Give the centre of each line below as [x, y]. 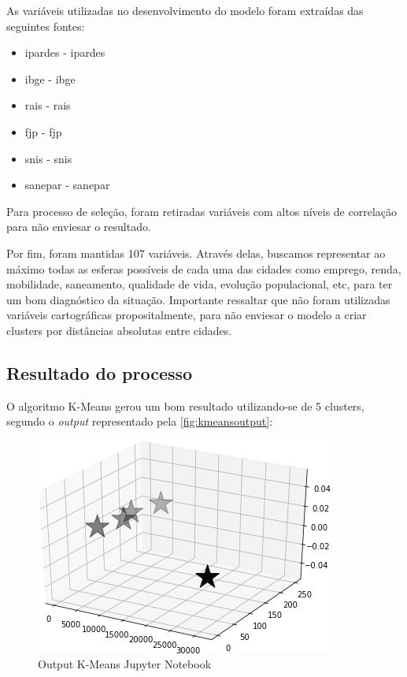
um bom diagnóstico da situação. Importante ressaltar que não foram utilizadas [198, 299]
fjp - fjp [43, 131]
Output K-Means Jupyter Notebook [125, 664]
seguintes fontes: [46, 26]
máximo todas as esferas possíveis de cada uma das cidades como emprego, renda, [204, 268]
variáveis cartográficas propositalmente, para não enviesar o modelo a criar [187, 315]
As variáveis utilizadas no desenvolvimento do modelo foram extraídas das [185, 10]
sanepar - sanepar [67, 185]
